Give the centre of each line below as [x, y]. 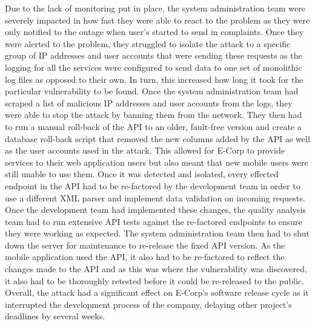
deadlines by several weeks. [55, 316]
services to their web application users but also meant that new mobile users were [157, 162]
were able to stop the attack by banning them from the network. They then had [154, 115]
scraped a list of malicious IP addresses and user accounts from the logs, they [149, 103]
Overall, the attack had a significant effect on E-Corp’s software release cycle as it [157, 292]
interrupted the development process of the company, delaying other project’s [148, 304]
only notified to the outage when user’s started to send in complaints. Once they [154, 32]
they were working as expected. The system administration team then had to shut [157, 233]
